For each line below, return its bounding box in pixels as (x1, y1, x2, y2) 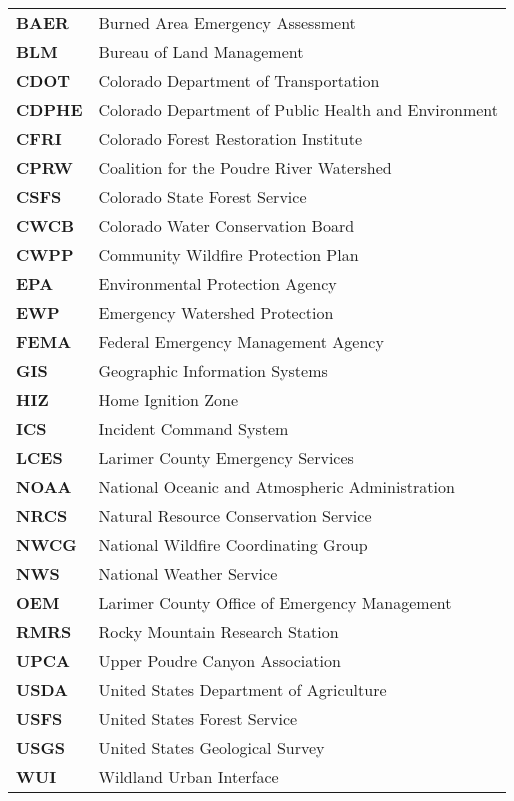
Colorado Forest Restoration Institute (98, 127, 363, 150)
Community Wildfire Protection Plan (98, 243, 359, 266)
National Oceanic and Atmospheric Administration (98, 475, 455, 498)
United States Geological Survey (98, 736, 325, 759)
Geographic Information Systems (98, 359, 328, 382)
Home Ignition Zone (98, 388, 239, 411)
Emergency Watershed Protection (98, 301, 334, 324)
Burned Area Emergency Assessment (98, 11, 356, 34)
